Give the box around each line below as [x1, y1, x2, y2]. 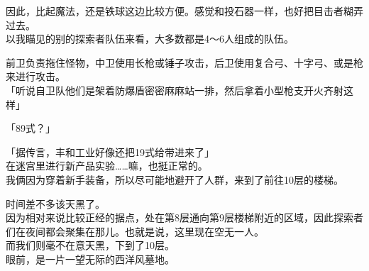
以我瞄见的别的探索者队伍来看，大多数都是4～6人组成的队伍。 [6, 31, 294, 46]
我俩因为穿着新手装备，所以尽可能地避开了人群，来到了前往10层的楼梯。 [6, 172, 343, 187]
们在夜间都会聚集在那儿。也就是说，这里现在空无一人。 [6, 223, 264, 238]
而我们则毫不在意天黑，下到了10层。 [6, 238, 175, 253]
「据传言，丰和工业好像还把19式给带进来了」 [6, 144, 214, 159]
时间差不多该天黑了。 [6, 196, 105, 211]
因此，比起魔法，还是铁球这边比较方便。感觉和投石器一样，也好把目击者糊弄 [6, 4, 363, 18]
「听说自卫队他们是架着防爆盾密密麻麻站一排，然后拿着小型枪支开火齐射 [6, 82, 343, 97]
